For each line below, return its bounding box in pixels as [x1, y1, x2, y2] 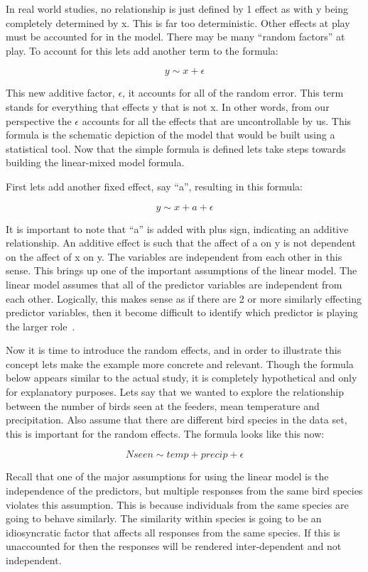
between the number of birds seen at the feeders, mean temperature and [6, 398, 320, 413]
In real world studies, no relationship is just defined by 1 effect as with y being [6, 1, 349, 16]
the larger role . [6, 318, 75, 333]
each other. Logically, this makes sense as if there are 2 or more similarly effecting [6, 291, 362, 306]
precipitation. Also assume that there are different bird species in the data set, [6, 412, 347, 427]
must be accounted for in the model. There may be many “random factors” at [6, 29, 345, 44]
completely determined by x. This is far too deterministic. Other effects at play [6, 15, 350, 30]
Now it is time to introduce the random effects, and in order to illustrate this [6, 342, 342, 357]
